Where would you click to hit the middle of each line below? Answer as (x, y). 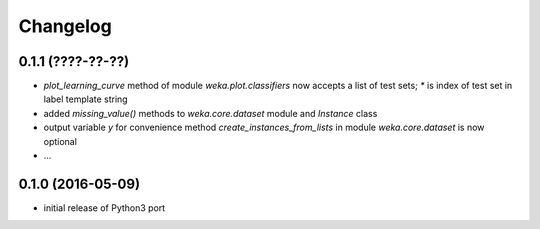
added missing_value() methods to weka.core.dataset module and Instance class (210, 113)
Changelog (65, 26)
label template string (86, 99)
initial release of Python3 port (104, 207)
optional (60, 141)
